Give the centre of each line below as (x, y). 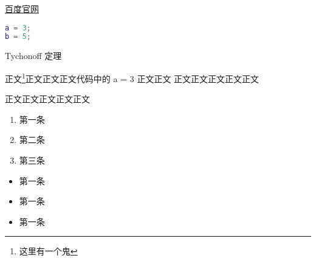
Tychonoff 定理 (33, 56)
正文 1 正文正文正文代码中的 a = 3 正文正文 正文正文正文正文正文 (132, 77)
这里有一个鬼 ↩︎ (48, 251)
